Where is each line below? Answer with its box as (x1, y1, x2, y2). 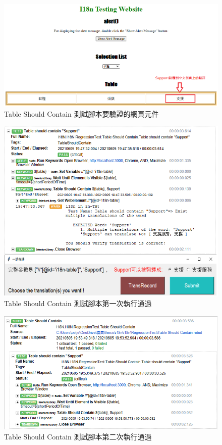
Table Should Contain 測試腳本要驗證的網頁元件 (4, 109, 159, 119)
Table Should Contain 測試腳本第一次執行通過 (4, 298, 152, 309)
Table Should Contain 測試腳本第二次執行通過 (4, 431, 152, 442)
